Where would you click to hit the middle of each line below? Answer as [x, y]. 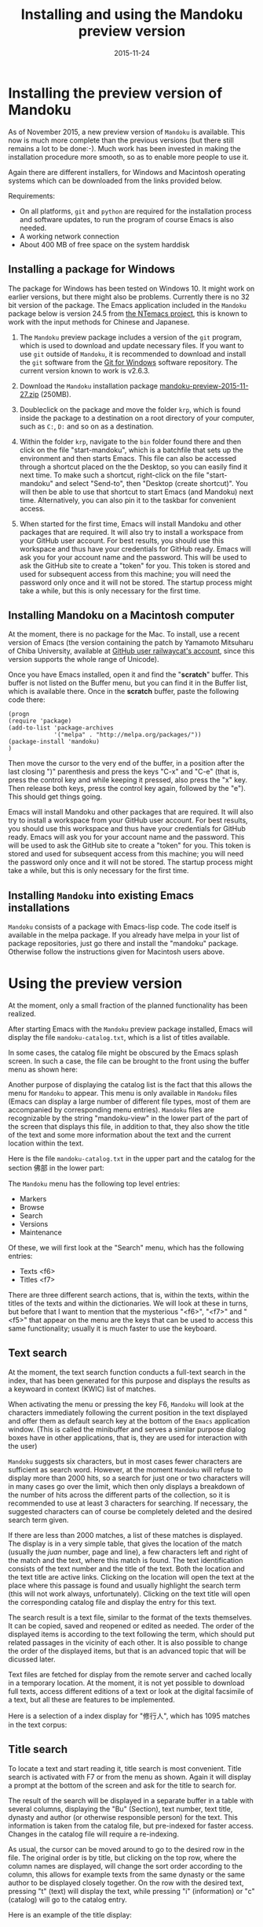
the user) [23, 1446]
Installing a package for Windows [91, 269]
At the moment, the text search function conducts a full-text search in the [127, 1372]
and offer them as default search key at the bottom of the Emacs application [129, 1420]
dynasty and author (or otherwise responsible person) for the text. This [123, 1817]
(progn [19, 715]
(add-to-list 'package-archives [61, 728]
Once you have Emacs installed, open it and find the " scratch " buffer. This [128, 674]
